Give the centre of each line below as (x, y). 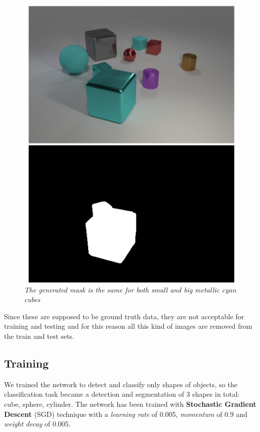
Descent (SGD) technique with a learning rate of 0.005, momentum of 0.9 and (126, 414)
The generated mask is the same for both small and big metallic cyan (130, 289)
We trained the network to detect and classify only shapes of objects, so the (121, 384)
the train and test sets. (39, 336)
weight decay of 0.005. (37, 424)
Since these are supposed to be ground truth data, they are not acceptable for (124, 316)
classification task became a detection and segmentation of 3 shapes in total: (122, 394)
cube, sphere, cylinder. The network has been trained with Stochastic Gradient (130, 404)
